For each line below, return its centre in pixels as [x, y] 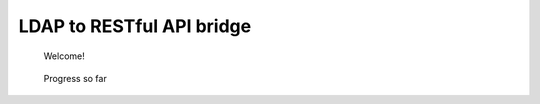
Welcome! [64, 56]
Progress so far [75, 78]
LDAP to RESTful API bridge [135, 26]
